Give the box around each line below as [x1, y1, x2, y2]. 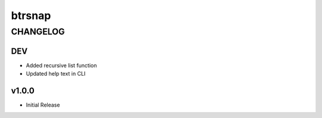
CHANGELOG [11, 26, 65, 37]
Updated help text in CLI [26, 70, 86, 77]
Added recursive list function [26, 61, 97, 69]
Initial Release [26, 101, 60, 108]
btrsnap [11, 9, 51, 22]
